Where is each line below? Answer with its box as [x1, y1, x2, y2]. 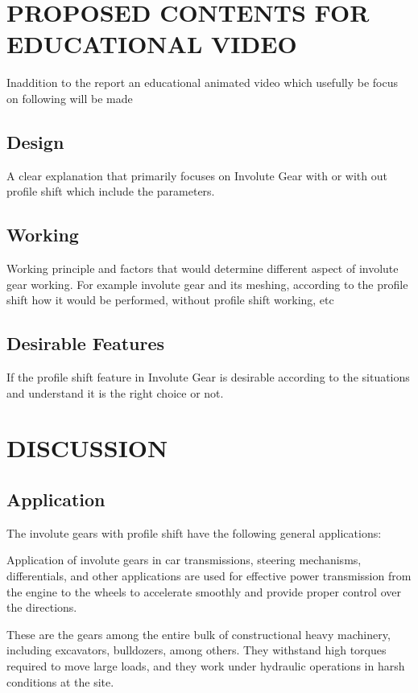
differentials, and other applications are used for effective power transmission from [6, 567, 412, 584]
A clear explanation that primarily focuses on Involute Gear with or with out [6, 167, 387, 184]
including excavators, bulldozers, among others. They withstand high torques [6, 641, 387, 658]
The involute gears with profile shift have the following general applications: [6, 524, 382, 541]
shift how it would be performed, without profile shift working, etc [6, 291, 334, 308]
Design [6, 129, 64, 154]
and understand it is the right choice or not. [6, 384, 224, 401]
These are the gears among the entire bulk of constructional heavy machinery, [6, 625, 391, 642]
